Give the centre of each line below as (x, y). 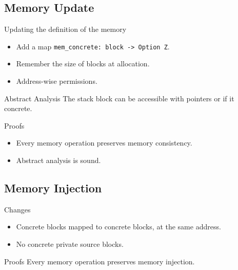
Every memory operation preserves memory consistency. (104, 143)
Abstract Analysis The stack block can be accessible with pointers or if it (119, 98)
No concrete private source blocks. (70, 244)
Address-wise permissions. (57, 81)
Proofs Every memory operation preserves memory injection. (100, 261)
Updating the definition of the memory (65, 29)
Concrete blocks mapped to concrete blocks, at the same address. (118, 227)
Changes (17, 209)
